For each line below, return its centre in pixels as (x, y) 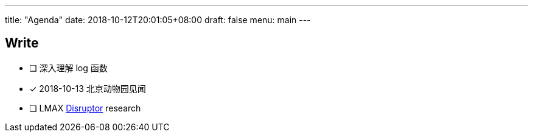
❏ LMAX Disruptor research (85, 108)
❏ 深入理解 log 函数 (68, 68)
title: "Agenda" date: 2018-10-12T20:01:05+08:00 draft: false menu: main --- (158, 20)
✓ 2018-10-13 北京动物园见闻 (88, 88)
